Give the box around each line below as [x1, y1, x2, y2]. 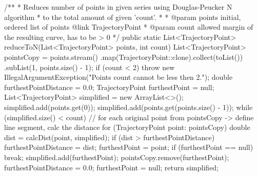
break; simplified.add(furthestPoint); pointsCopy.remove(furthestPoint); [4, 151, 229, 162]
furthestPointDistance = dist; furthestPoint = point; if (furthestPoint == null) [4, 142, 253, 152]
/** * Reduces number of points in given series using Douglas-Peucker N [4, 2, 232, 12]
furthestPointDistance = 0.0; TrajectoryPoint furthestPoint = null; [4, 81, 214, 92]
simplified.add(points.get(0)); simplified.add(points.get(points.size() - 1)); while [4, 101, 253, 112]
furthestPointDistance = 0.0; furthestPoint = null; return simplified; [4, 162, 219, 172]
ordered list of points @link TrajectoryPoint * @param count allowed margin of [4, 21, 253, 32]
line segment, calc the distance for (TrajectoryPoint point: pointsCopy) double [4, 122, 250, 133]
